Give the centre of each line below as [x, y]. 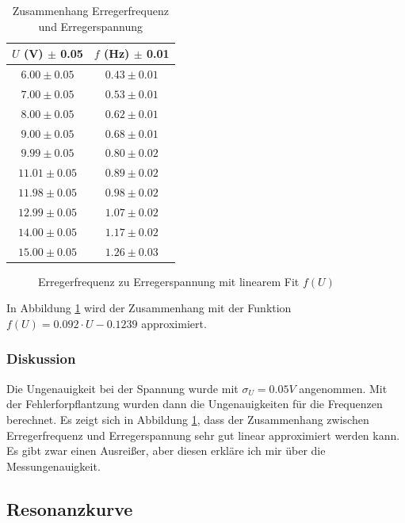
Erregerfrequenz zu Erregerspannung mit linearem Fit [169, 281]
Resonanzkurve [70, 508]
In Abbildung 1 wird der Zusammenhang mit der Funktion [149, 308]
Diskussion [41, 359]
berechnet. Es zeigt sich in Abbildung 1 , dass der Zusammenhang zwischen [188, 419]
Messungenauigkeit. [53, 466]
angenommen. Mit [343, 388]
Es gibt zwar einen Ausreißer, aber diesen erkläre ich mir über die [166, 450]
